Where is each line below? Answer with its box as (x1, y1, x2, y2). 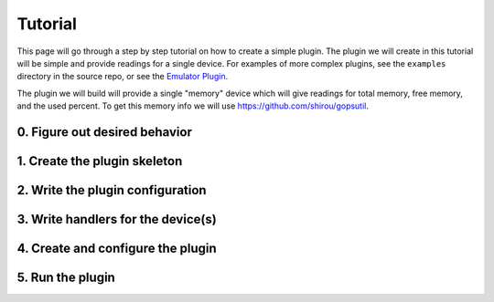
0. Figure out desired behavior (16, 124, 192, 140)
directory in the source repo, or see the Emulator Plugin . (16, 71, 229, 82)
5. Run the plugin (16, 270, 116, 285)
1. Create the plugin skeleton (16, 153, 183, 169)
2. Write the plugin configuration (16, 182, 207, 198)
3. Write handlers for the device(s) (16, 211, 217, 227)
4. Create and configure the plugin (16, 240, 217, 255)
